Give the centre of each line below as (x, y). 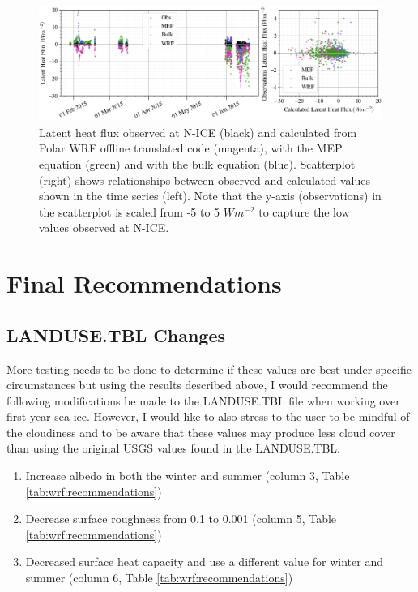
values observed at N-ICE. (104, 227)
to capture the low (304, 211)
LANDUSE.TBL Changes (116, 335)
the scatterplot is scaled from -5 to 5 (130, 211)
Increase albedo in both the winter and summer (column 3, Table (188, 476)
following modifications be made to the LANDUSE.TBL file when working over (203, 400)
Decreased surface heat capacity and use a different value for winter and (204, 562)
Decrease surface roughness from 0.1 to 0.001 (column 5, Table (181, 519)
